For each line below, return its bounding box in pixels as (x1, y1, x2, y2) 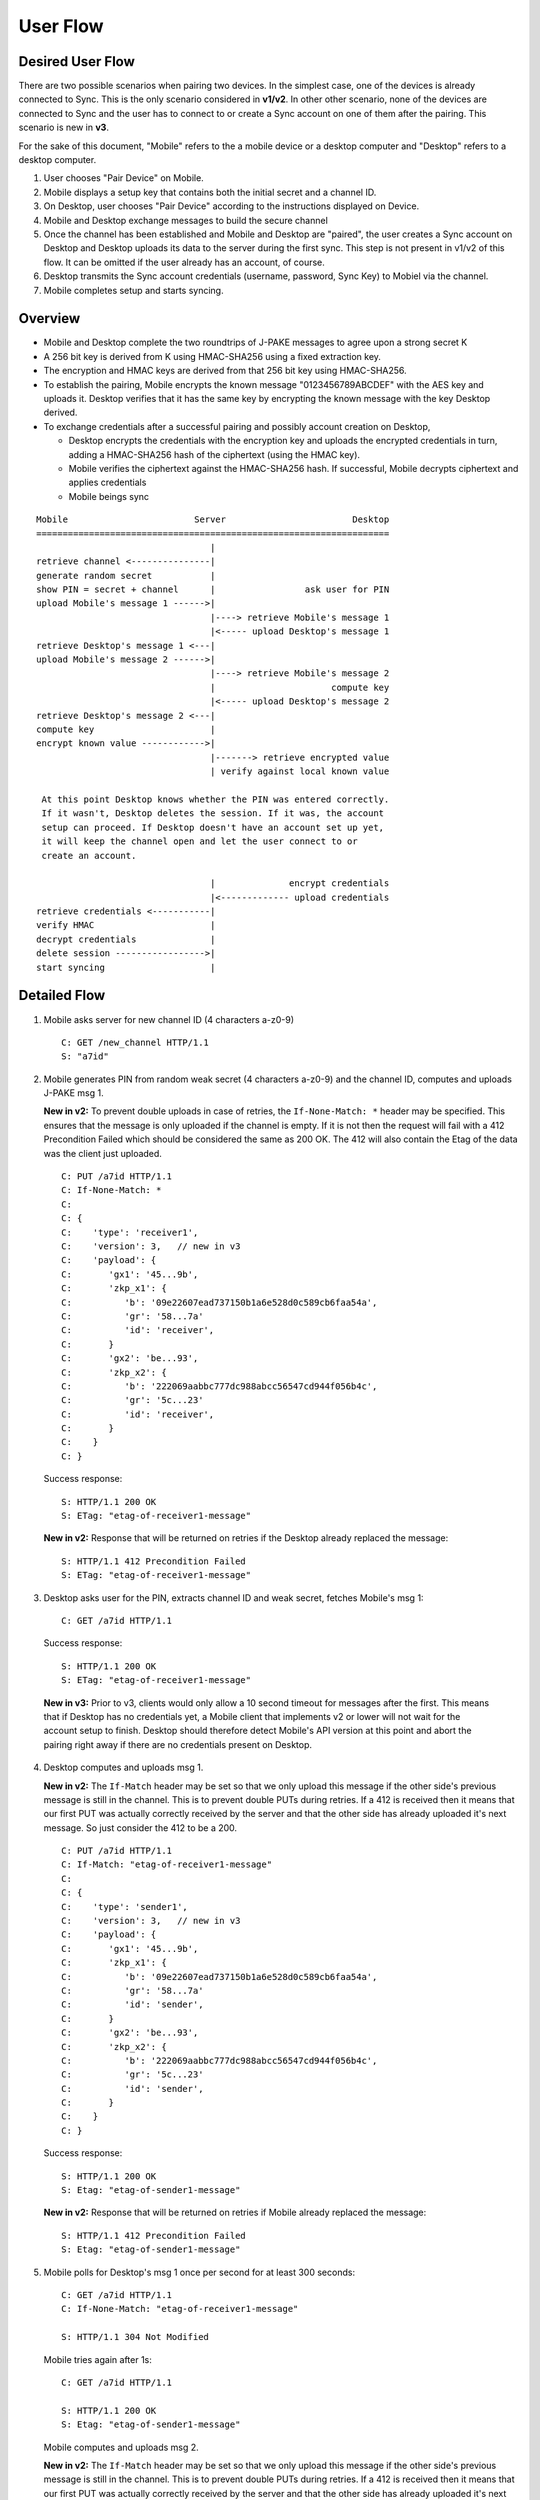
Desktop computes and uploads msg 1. (43, 1761, 204, 1774)
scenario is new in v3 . (18, 121, 110, 134)
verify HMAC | (36, 920, 216, 931)
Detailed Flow (18, 987, 106, 1004)
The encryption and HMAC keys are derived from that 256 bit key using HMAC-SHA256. (43, 365, 407, 377)
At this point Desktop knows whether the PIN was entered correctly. (41, 793, 390, 805)
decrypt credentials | (36, 933, 216, 945)
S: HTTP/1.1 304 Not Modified (61, 2331, 210, 2343)
